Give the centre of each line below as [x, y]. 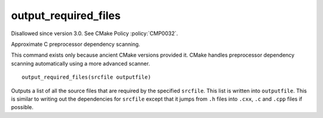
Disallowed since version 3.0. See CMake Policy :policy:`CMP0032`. [95, 33]
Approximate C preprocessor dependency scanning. [76, 44]
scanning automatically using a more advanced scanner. [80, 63]
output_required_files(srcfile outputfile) [86, 77]
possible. [22, 107]
